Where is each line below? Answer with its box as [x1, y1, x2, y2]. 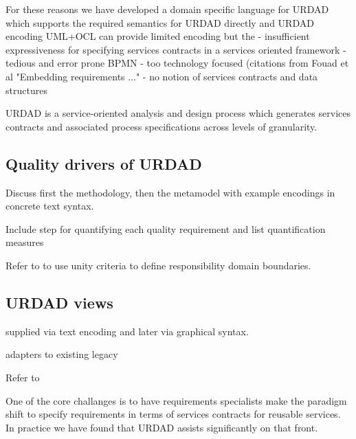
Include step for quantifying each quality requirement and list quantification [5, 221, 326, 236]
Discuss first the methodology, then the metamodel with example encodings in [5, 185, 335, 199]
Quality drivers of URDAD [5, 153, 202, 174]
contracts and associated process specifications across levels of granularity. [5, 119, 318, 133]
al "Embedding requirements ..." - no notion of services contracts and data [5, 69, 318, 83]
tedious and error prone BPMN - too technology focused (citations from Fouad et [5, 56, 349, 70]
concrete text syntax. [5, 199, 94, 213]
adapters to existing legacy [5, 347, 118, 361]
